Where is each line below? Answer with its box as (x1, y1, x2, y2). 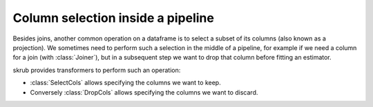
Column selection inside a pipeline (12, 10, 214, 25)
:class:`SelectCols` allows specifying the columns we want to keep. (30, 79, 221, 87)
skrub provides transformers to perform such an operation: (12, 66, 181, 74)
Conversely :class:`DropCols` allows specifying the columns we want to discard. (30, 88, 258, 96)
